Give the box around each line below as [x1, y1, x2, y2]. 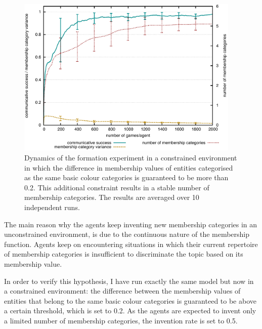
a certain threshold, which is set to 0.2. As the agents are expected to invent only [4, 305, 256, 316]
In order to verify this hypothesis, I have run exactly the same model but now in [4, 275, 254, 286]
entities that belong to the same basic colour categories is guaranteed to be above [4, 295, 256, 306]
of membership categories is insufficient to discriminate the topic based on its [4, 249, 243, 259]
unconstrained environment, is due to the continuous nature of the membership [4, 229, 250, 239]
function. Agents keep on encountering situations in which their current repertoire [4, 238, 258, 249]
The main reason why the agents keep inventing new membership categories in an [4, 219, 257, 229]
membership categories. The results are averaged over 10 [24, 192, 199, 202]
